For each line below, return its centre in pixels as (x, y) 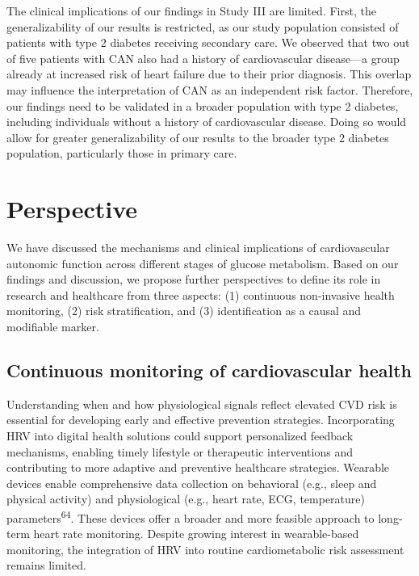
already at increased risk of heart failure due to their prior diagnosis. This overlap (209, 74)
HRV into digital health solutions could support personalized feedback (180, 436)
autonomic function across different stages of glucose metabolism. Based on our (203, 263)
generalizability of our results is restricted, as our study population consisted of (203, 26)
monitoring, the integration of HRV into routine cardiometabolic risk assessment (205, 549)
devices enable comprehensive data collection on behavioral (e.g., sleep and (192, 483)
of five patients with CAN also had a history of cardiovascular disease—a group (203, 58)
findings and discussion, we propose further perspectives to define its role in (194, 279)
